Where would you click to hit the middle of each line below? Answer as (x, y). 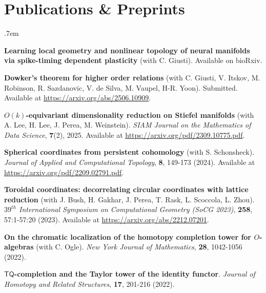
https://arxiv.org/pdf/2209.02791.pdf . (64, 172)
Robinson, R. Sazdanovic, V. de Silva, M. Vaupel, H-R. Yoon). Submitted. (121, 87)
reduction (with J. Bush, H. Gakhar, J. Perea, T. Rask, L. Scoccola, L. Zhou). (129, 199)
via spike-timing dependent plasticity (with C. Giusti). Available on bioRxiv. (133, 60)
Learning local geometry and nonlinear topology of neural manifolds (127, 50)
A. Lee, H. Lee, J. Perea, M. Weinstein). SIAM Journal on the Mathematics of (128, 125)
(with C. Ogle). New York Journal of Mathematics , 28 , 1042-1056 (139, 247)
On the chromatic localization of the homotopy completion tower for (128, 236)
